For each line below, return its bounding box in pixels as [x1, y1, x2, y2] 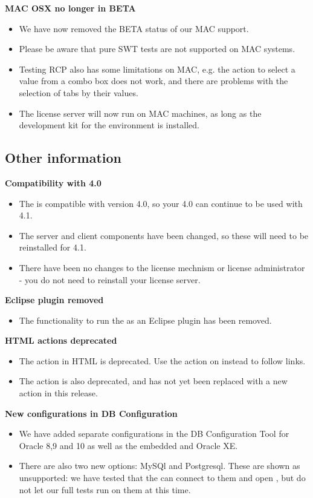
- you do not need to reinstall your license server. [19, 273, 201, 286]
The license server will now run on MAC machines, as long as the [19, 106, 262, 119]
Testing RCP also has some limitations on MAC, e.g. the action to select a [19, 62, 295, 75]
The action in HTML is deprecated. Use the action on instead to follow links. [19, 354, 306, 367]
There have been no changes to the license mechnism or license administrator [19, 261, 305, 274]
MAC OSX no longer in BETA [5, 2, 136, 14]
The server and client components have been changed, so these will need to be [19, 229, 309, 241]
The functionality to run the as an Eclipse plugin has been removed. [19, 313, 272, 326]
